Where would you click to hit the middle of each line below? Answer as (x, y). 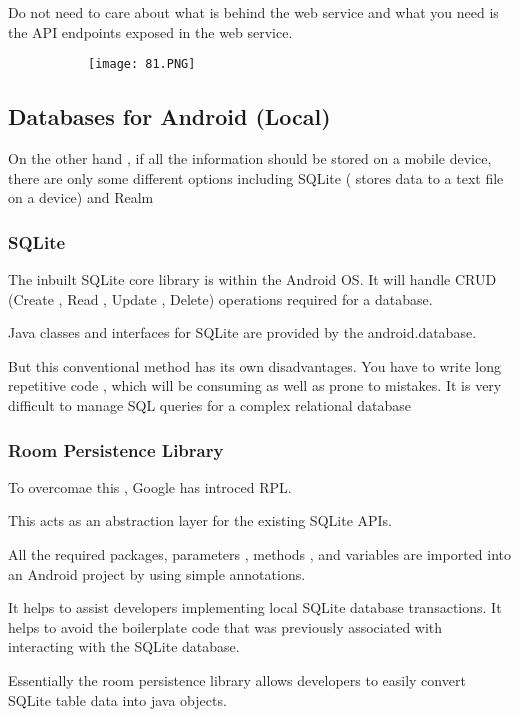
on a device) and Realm (81, 197)
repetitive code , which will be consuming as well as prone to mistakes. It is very (255, 385)
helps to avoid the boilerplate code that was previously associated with (225, 626)
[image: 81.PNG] (142, 64)
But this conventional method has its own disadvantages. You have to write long (254, 365)
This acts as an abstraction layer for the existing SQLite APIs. (200, 520)
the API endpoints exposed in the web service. (150, 31)
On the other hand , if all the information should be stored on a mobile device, (250, 158)
